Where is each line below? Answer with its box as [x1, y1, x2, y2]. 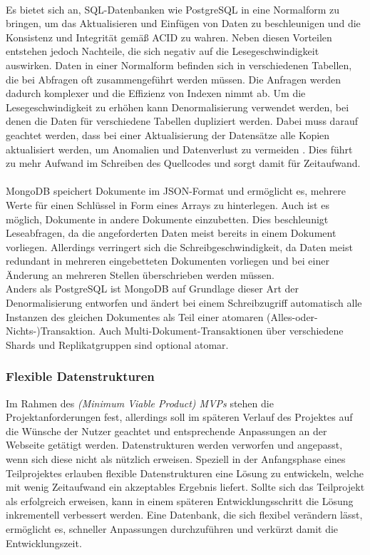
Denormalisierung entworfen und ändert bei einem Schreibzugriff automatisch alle [6, 295, 362, 310]
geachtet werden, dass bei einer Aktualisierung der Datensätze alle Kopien [6, 127, 330, 142]
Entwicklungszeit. [6, 535, 82, 550]
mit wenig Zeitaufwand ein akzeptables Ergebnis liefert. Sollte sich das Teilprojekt [6, 479, 365, 494]
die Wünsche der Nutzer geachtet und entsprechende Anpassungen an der [6, 423, 327, 438]
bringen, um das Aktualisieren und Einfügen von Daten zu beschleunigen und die [6, 16, 361, 31]
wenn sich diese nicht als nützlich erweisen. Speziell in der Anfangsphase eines [6, 452, 346, 467]
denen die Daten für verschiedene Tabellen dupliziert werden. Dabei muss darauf [6, 113, 358, 128]
